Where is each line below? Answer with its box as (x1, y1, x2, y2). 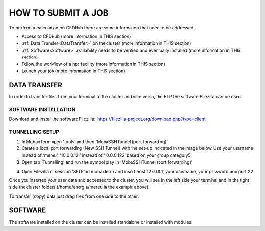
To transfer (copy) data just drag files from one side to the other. (9, 193, 139, 199)
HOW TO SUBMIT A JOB (9, 7, 109, 18)
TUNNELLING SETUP (9, 128, 60, 135)
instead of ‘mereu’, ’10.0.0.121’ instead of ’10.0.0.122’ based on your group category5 (21, 152, 191, 158)
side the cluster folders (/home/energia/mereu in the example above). (9, 184, 150, 190)
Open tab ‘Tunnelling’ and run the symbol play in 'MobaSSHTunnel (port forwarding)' (21, 159, 193, 165)
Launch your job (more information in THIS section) (21, 68, 125, 74)
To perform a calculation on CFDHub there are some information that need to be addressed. (9, 25, 195, 30)
